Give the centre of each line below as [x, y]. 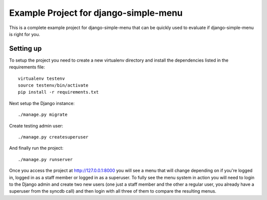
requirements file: [27, 67]
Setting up [25, 49]
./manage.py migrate [43, 115]
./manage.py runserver [45, 159]
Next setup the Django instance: [42, 103]
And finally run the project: [36, 148]
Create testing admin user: [36, 126]
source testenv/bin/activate [53, 85]
